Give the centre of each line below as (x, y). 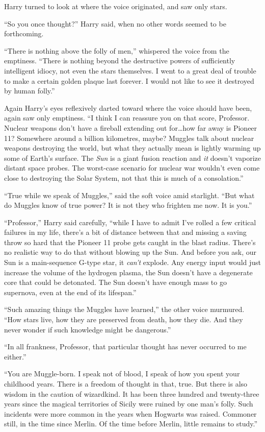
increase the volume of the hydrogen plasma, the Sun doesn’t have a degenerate (128, 272)
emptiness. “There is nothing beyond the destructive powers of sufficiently (120, 61)
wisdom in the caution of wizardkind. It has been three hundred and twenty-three (132, 393)
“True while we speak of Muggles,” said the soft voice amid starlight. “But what (129, 195)
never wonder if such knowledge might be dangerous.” (88, 329)
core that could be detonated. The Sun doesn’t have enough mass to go (115, 282)
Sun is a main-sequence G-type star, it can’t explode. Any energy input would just (133, 262)
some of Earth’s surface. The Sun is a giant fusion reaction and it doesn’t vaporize (132, 158)
